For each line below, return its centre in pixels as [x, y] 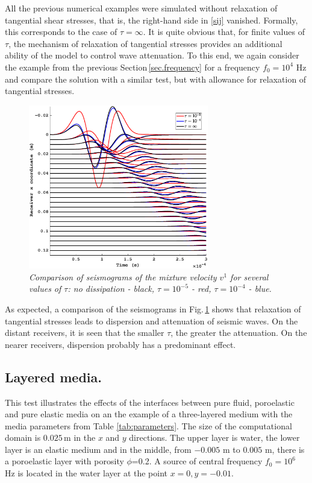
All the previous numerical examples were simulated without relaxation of [141, 8]
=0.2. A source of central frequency [197, 461]
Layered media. [53, 377]
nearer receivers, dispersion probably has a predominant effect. [120, 344]
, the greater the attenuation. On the [239, 333]
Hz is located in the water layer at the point [86, 473]
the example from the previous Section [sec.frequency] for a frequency [133, 67]
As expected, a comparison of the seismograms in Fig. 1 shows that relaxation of [153, 308]
